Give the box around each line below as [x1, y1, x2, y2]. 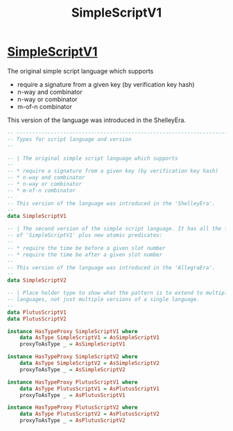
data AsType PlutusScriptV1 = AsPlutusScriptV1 [19, 385, 159, 392]
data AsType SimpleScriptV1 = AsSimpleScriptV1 [19, 335, 159, 341]
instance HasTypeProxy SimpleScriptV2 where [7, 353, 138, 360]
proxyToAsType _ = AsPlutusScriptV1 [19, 391, 126, 398]
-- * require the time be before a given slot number [7, 244, 166, 251]
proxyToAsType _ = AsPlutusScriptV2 [19, 417, 126, 424]
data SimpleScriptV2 [7, 277, 67, 284]
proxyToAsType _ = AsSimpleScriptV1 [19, 341, 126, 348]
